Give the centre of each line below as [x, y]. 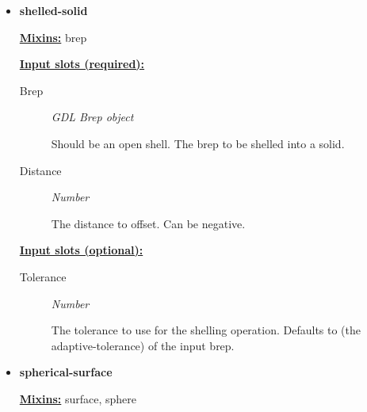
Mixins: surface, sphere [78, 398]
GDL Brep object [92, 117]
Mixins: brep [53, 37]
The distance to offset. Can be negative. [148, 223]
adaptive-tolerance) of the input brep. [143, 345]
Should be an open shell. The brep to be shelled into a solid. [198, 143]
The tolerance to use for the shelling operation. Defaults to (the [206, 330]
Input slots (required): [82, 64]
